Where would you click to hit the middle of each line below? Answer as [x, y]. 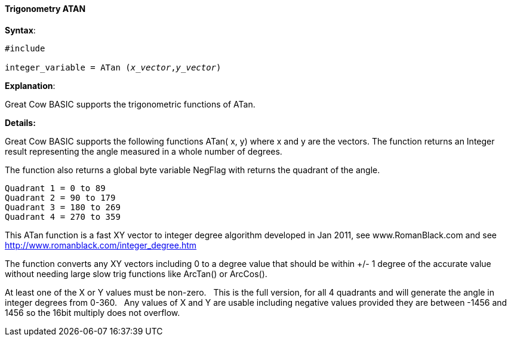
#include [25, 48]
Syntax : [20, 30]
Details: [20, 122]
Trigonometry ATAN [45, 9]
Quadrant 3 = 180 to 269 [63, 207]
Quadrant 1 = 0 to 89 [55, 188]
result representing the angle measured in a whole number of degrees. [144, 151]
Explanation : [30, 85]
